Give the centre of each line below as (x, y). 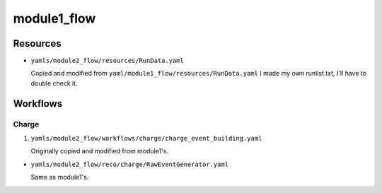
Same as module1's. (60, 177)
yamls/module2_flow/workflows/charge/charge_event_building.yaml (146, 138)
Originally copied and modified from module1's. (100, 151)
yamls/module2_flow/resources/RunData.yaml (107, 61)
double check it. (54, 83)
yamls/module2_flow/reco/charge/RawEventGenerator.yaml (130, 164)
